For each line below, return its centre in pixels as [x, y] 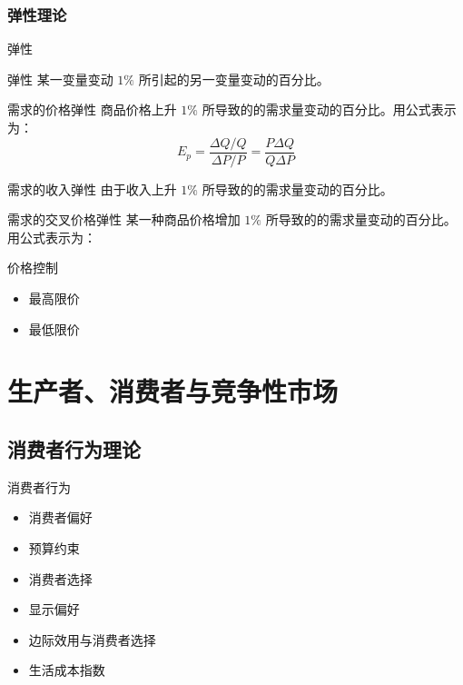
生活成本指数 [67, 670]
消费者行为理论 [74, 448]
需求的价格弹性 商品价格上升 [92, 109]
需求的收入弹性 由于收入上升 [92, 189]
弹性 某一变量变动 [60, 79]
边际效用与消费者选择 [92, 639]
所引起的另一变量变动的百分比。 [234, 79]
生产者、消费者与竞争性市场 [173, 391]
